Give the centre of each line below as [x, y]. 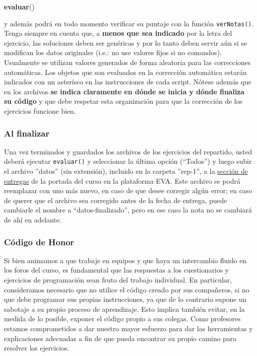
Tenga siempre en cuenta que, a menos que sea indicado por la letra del [118, 33]
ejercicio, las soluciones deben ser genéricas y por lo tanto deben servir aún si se [126, 42]
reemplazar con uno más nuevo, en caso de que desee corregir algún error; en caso [128, 190]
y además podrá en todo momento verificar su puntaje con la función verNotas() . [129, 23]
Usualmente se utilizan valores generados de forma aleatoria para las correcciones [127, 62]
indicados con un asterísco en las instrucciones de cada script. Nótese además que [128, 82]
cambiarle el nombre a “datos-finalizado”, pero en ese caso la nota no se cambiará [128, 210]
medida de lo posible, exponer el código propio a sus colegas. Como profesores [122, 319]
